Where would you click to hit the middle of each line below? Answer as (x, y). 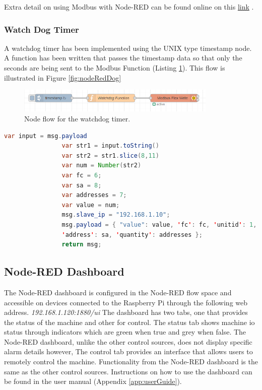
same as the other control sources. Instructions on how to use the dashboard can (128, 371)
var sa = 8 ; (82, 185)
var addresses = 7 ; (94, 195)
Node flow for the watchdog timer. (77, 118)
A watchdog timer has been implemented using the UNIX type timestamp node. (128, 48)
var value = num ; (91, 205)
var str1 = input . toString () (110, 146)
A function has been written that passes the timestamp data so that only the (123, 58)
